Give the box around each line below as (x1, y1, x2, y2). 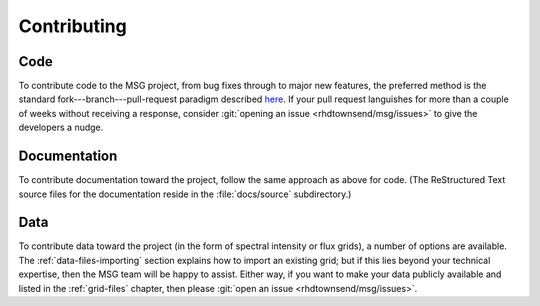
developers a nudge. (18, 121, 104, 134)
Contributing (18, 15, 127, 37)
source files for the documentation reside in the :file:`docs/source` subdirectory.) (18, 188, 352, 200)
